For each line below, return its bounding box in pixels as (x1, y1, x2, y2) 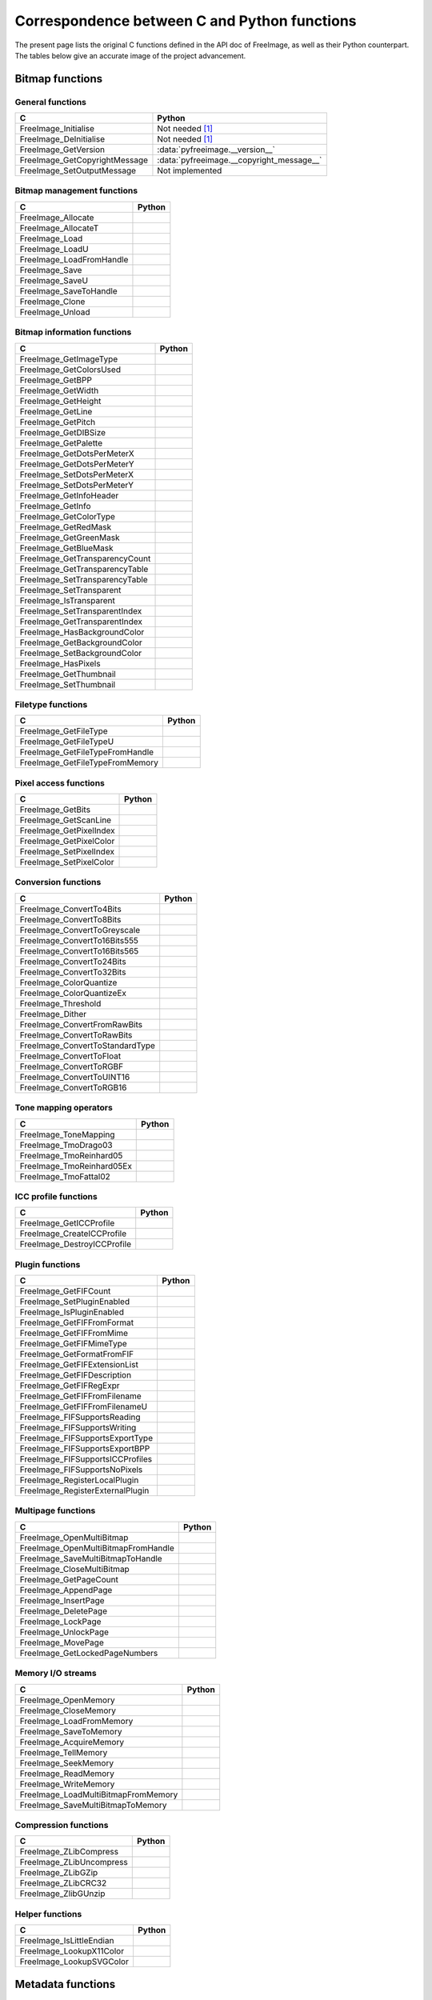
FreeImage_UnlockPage (19, 1626, 110, 1638)
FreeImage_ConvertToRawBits (19, 1029, 133, 1040)
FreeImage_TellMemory (19, 1746, 108, 1758)
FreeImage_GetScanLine (19, 814, 112, 826)
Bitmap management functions (14, 185, 138, 196)
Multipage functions (14, 1505, 96, 1516)
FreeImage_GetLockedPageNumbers (19, 1647, 158, 1658)
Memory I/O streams (14, 1668, 97, 1679)
